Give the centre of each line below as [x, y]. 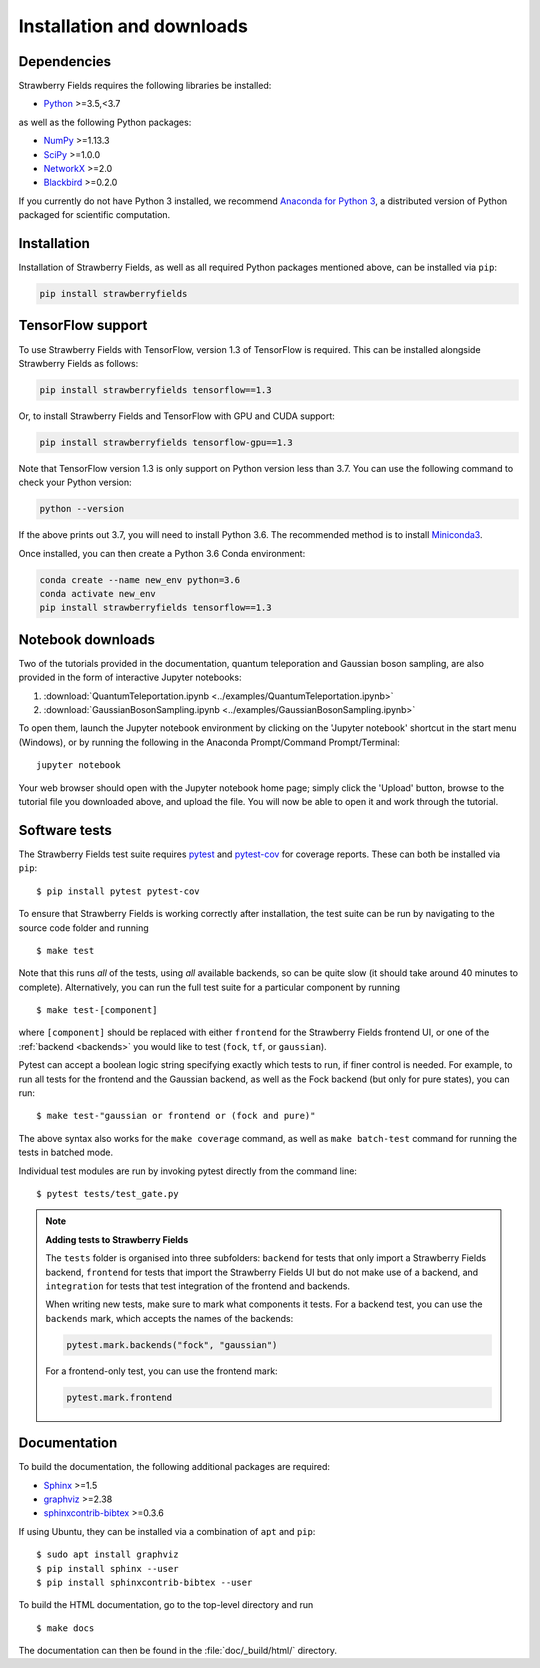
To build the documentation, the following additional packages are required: [174, 1467]
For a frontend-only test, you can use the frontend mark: [162, 1371]
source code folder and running [83, 927]
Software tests [65, 830]
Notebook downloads [86, 639]
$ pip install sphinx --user [107, 1568]
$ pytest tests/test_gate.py [107, 1193]
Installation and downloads [133, 26]
